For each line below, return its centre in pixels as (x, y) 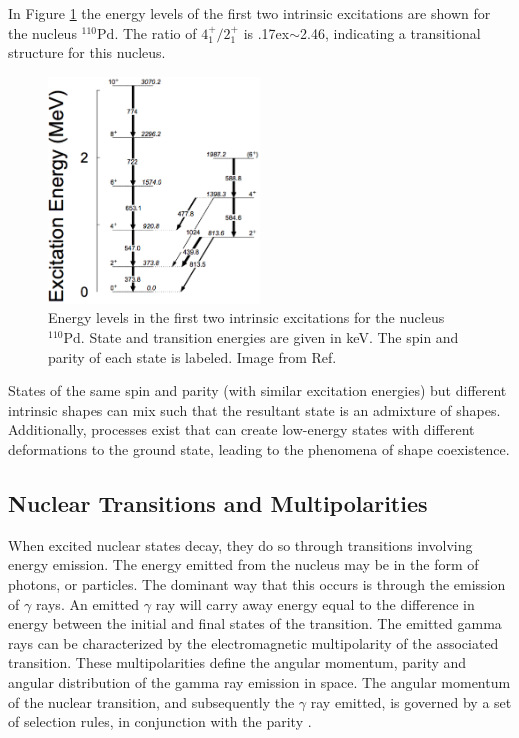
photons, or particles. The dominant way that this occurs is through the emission (257, 583)
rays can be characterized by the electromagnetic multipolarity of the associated (253, 642)
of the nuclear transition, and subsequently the (151, 701)
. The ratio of (155, 32)
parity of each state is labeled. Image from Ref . (192, 356)
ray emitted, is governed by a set (411, 701)
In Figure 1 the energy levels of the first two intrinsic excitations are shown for (249, 13)
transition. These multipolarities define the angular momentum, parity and (237, 662)
